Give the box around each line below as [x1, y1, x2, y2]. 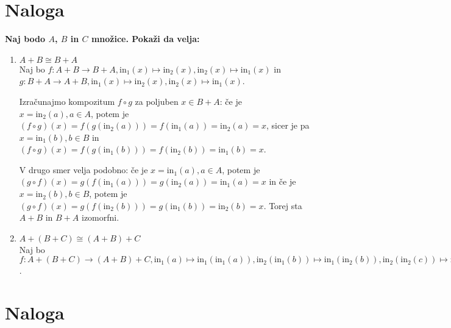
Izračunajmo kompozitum [19, 94, 115, 107]
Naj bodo [5, 32, 46, 45]
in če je [269, 175, 296, 188]
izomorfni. [81, 211, 119, 224]
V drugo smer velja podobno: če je [19, 163, 148, 176]
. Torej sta [263, 199, 302, 212]
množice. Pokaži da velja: [91, 32, 200, 45]
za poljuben [135, 94, 179, 107]
